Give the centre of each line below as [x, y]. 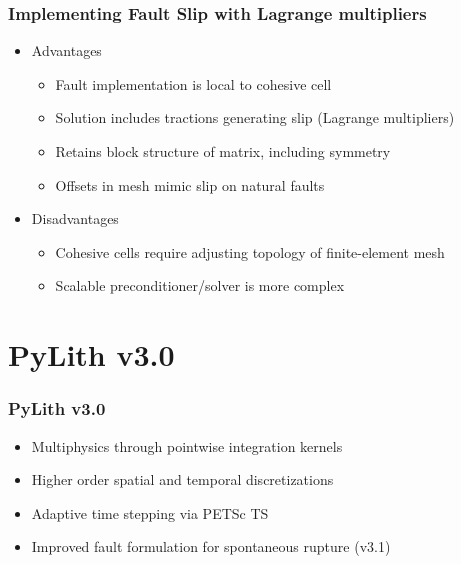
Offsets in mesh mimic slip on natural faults [190, 184]
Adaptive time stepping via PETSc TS [150, 512]
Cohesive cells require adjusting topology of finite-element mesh [250, 251]
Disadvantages [75, 218]
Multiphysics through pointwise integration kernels [187, 445]
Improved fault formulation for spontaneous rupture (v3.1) [211, 546]
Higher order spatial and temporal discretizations [182, 479]
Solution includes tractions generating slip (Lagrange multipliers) [255, 117]
